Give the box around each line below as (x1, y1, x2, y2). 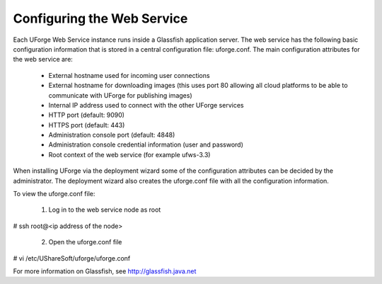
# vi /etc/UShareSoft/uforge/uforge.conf (13, 254, 131, 262)
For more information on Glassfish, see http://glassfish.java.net (13, 266, 197, 276)
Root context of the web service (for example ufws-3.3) (48, 150, 211, 159)
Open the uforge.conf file (48, 238, 122, 246)
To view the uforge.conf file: (13, 190, 95, 198)
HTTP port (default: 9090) (48, 110, 125, 120)
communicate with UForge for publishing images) (48, 91, 192, 99)
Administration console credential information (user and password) (48, 140, 243, 149)
